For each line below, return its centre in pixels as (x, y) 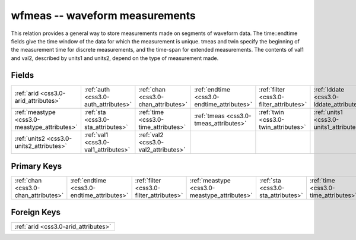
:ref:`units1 (328, 112)
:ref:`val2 (151, 135)
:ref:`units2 (30, 138)
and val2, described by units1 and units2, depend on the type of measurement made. (115, 58)
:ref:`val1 (96, 135)
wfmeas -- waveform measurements (103, 15)
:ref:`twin (271, 112)
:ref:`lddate (329, 89)
